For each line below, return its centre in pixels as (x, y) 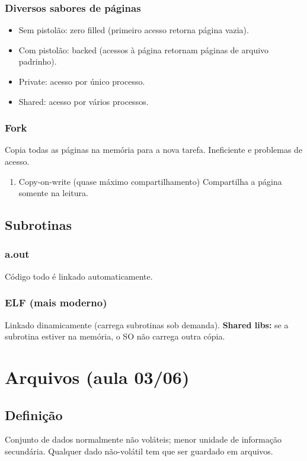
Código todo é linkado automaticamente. (79, 276)
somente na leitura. (53, 193)
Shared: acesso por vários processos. (84, 101)
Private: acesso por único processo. (82, 81)
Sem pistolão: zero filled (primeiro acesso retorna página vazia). (134, 30)
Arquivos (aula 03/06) (97, 377)
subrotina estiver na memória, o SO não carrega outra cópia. (115, 336)
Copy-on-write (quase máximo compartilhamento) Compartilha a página (150, 181)
